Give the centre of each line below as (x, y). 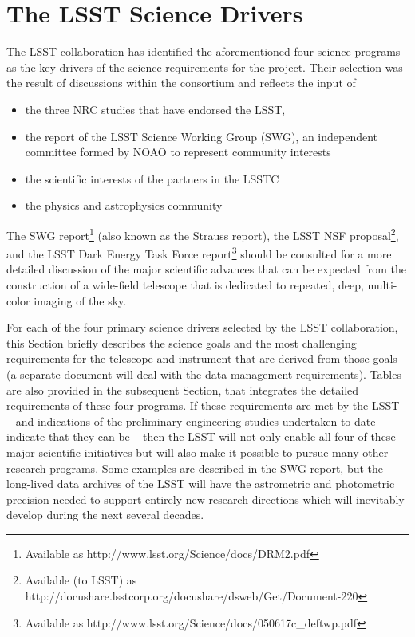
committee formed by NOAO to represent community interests (178, 152)
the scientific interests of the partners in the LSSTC (152, 178)
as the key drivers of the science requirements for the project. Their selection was (205, 67)
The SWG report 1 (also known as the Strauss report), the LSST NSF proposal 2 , (203, 234)
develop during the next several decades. (105, 515)
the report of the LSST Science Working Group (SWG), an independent (202, 136)
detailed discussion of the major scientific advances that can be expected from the (206, 269)
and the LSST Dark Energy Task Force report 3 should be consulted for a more (199, 252)
